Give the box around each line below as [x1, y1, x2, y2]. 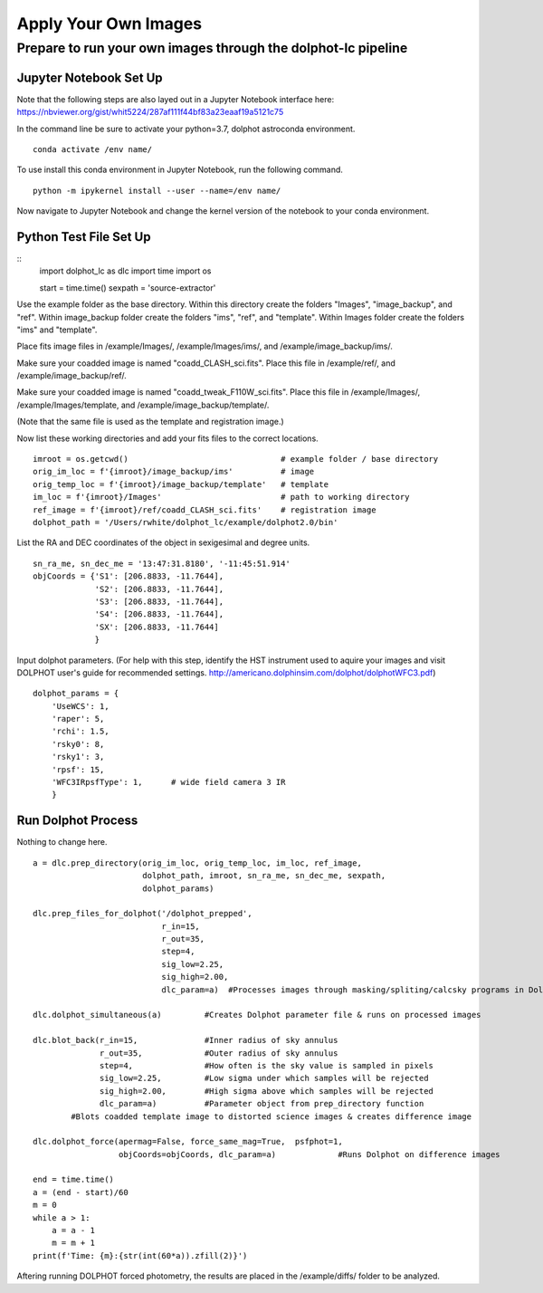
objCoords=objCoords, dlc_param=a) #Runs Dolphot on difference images [118, 1149, 501, 1159]
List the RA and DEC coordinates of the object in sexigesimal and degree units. [16, 537, 310, 548]
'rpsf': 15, [51, 764, 105, 774]
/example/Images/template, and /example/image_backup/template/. [16, 399, 270, 410]
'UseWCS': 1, [51, 701, 110, 711]
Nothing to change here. [16, 837, 108, 848]
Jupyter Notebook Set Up [16, 70, 163, 85]
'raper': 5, [51, 714, 105, 724]
